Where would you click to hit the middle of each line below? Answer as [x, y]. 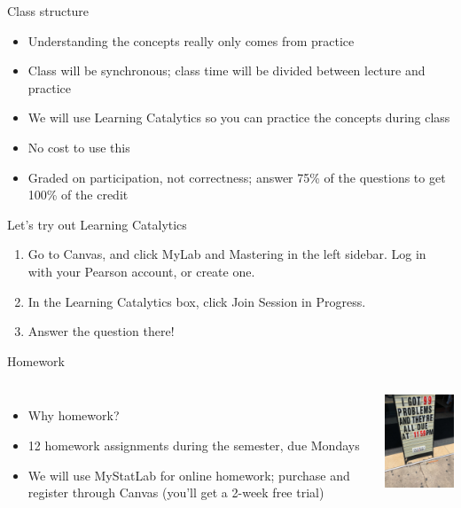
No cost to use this [79, 147]
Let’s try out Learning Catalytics [97, 224]
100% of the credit [78, 195]
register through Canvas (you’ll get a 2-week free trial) [176, 492]
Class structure [48, 11]
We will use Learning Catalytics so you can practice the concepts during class [239, 117]
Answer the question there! [101, 331]
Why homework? [74, 415]
